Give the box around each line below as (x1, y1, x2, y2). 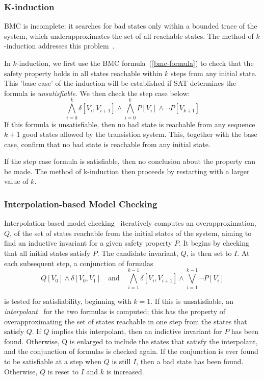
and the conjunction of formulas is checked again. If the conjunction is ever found (4, 346, 258, 357)
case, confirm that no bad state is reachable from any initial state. (4, 138, 210, 149)
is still (112, 355, 131, 366)
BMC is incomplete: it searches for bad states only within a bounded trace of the (4, 20, 257, 31)
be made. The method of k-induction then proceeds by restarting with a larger (4, 165, 250, 176)
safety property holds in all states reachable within (4, 67, 163, 78)
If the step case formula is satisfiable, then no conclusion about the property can (4, 156, 255, 167)
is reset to (47, 366, 78, 376)
